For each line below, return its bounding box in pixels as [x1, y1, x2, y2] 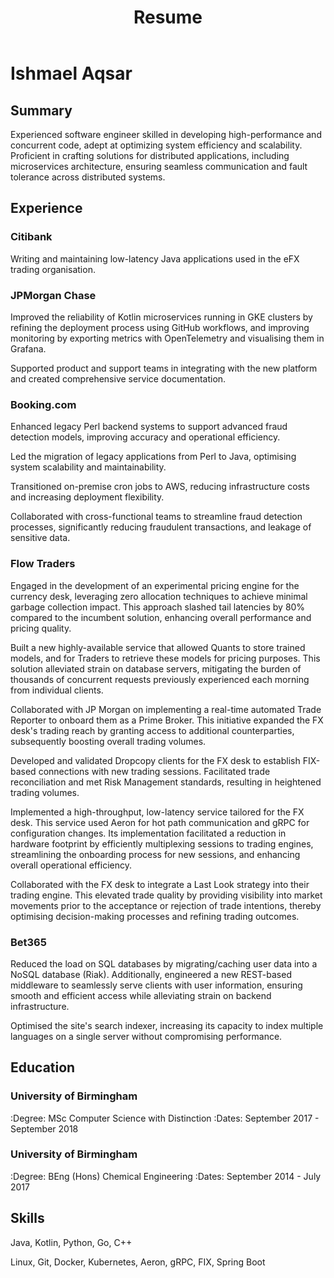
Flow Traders [10, 557, 76, 571]
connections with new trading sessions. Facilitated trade [38, 765, 271, 777]
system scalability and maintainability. [10, 461, 167, 473]
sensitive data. [10, 532, 71, 544]
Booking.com [10, 397, 77, 411]
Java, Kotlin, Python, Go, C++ [10, 1236, 133, 1248]
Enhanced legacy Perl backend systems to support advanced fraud [10, 421, 288, 433]
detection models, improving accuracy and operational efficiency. [10, 431, 281, 443]
